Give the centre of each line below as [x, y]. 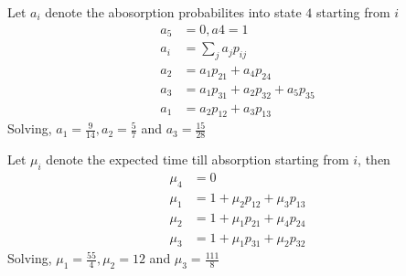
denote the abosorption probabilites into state [173, 12]
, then [374, 159]
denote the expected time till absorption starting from [198, 159]
